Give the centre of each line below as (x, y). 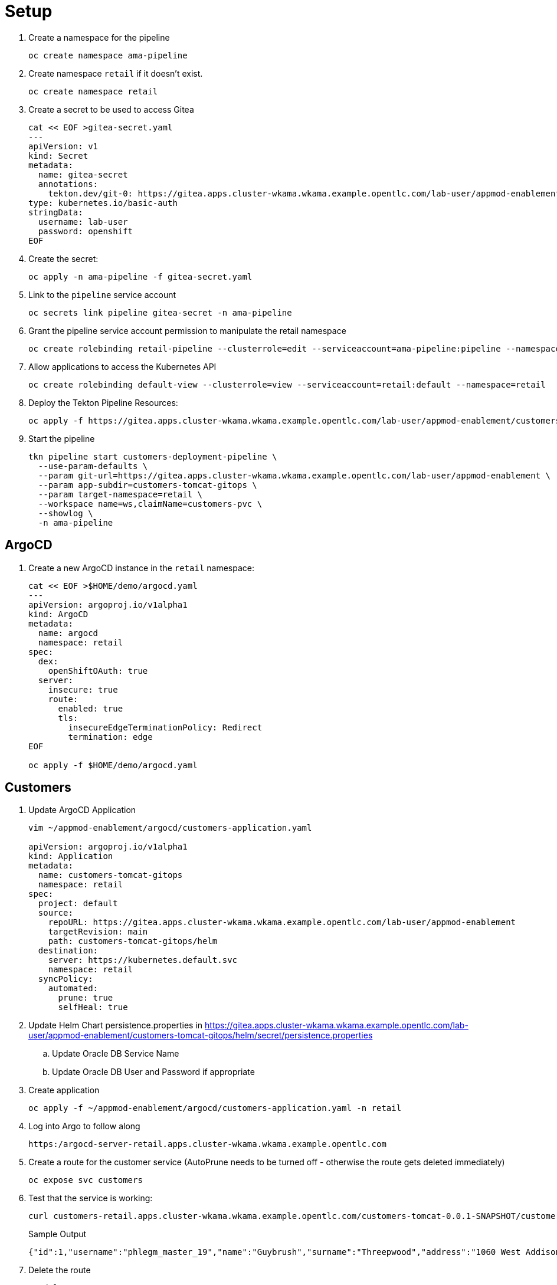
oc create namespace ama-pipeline (108, 55)
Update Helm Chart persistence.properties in (116, 1025)
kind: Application (71, 856)
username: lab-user (83, 222)
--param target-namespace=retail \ (120, 494)
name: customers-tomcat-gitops (110, 875)
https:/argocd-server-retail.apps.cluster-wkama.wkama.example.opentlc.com (207, 1144)
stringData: (56, 212)
